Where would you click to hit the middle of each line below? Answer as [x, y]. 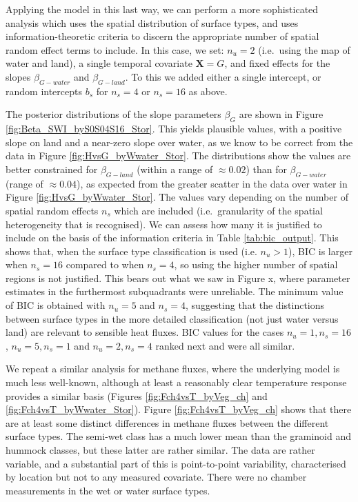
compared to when [105, 264]
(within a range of [175, 169]
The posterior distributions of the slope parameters [113, 114]
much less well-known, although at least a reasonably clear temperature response [176, 382]
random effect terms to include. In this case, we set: [115, 49]
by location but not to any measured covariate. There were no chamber [156, 477]
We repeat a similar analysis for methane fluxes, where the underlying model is [173, 369]
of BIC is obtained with [56, 305]
